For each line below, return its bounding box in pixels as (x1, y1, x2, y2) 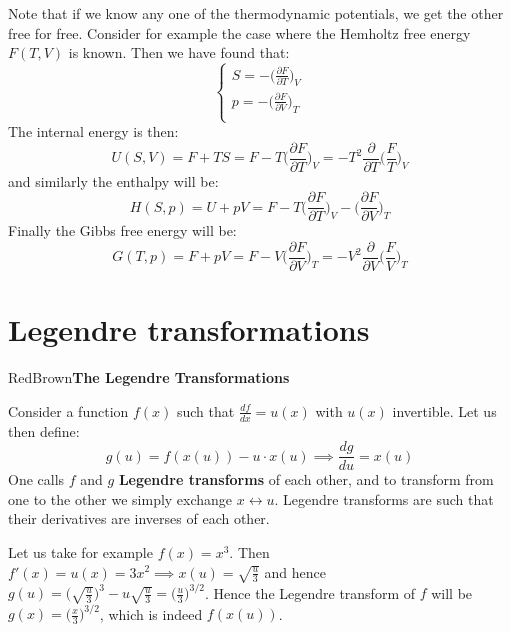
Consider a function (8, 400, 129, 421)
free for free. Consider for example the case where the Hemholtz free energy (8, 22, 471, 43)
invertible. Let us (392, 400, 497, 421)
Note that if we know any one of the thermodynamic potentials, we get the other (8, 3, 504, 23)
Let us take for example (8, 541, 153, 562)
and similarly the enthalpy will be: (8, 170, 219, 191)
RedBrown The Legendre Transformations (8, 367, 290, 388)
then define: (8, 420, 80, 441)
